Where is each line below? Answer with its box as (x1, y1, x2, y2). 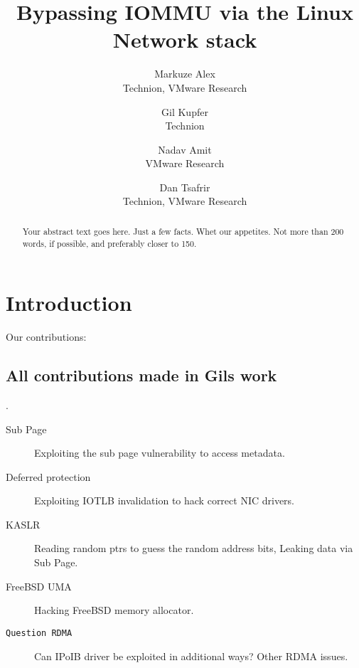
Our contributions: (6, 329, 87, 344)
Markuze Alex (154, 66, 215, 81)
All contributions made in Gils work (6, 364, 277, 386)
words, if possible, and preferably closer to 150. (22, 237, 197, 249)
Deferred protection (6, 469, 91, 484)
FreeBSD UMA (6, 578, 72, 593)
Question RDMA (6, 627, 73, 638)
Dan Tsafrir (159, 179, 210, 194)
